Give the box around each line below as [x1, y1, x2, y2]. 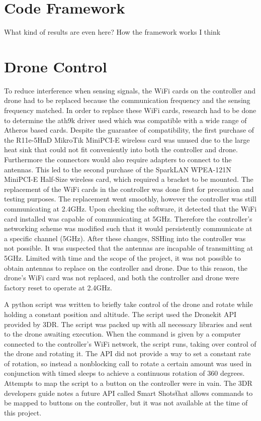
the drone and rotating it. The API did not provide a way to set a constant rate [4, 348, 251, 359]
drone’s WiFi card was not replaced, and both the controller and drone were [4, 272, 239, 283]
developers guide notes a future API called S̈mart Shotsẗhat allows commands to [4, 387, 253, 398]
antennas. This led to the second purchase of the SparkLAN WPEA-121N [4, 164, 231, 174]
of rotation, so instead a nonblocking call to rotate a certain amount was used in [4, 358, 252, 368]
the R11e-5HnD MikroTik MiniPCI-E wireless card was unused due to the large [4, 134, 250, 145]
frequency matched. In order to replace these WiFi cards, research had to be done [4, 105, 256, 116]
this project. [4, 407, 42, 417]
